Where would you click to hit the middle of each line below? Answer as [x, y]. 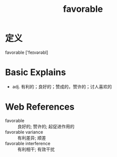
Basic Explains [36, 72]
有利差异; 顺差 [32, 138]
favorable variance [24, 132]
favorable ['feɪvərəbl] [27, 52]
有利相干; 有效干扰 [36, 149]
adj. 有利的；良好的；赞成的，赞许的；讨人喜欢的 [62, 86]
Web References [40, 107]
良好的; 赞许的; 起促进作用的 [46, 126]
